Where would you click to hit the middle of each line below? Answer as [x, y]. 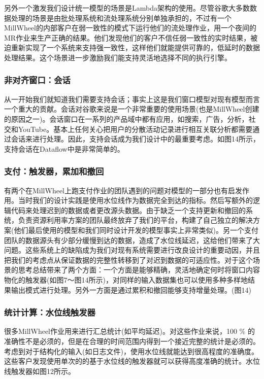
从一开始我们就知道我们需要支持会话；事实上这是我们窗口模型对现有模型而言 [132, 99]
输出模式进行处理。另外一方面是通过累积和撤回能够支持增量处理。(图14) [131, 289]
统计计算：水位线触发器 [50, 312]
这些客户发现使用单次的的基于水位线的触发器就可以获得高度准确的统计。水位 [132, 361]
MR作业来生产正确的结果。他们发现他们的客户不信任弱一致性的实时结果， [127, 37]
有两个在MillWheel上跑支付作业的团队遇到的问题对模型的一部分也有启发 [123, 190]
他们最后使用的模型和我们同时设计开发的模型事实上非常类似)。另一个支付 [136, 230]
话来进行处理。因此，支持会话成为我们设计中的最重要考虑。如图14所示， [139, 139]
